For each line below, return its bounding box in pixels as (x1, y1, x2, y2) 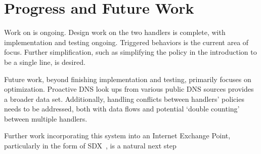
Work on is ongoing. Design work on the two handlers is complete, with (4, 27, 226, 37)
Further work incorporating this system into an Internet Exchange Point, (4, 130, 231, 141)
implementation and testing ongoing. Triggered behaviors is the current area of (4, 36, 249, 47)
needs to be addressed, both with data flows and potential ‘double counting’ (4, 103, 240, 114)
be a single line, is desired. (4, 56, 85, 67)
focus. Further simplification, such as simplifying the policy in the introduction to (4, 47, 257, 57)
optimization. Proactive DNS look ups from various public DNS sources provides (4, 84, 254, 94)
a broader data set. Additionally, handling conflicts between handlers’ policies (4, 93, 244, 104)
